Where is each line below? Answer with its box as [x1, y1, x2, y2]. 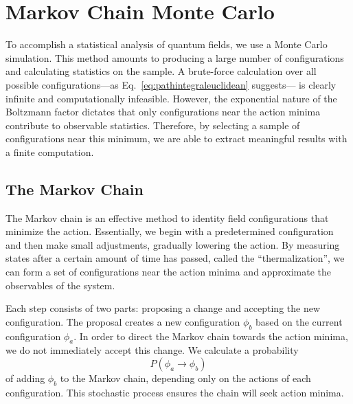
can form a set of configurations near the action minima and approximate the [5, 265, 331, 279]
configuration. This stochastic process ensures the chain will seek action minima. [5, 385, 344, 399]
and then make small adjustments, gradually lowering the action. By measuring [5, 237, 340, 251]
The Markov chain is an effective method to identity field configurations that [5, 210, 329, 225]
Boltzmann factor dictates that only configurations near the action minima [5, 104, 321, 119]
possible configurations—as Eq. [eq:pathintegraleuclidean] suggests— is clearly [5, 77, 337, 91]
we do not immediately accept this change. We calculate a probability [5, 343, 299, 357]
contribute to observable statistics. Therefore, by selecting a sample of [5, 117, 300, 132]
